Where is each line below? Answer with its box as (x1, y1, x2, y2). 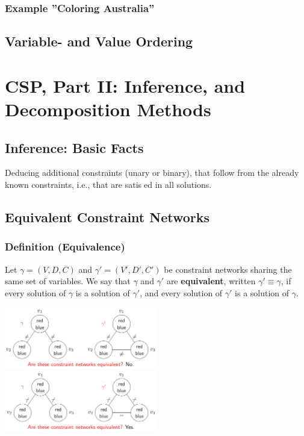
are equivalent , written (166, 275, 256, 287)
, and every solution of (140, 286, 223, 299)
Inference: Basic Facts (5, 138, 144, 157)
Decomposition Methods (5, 97, 211, 121)
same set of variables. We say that (5, 275, 131, 287)
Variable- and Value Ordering (5, 32, 193, 51)
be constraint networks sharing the (164, 263, 292, 275)
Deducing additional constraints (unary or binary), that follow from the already (5, 166, 299, 179)
